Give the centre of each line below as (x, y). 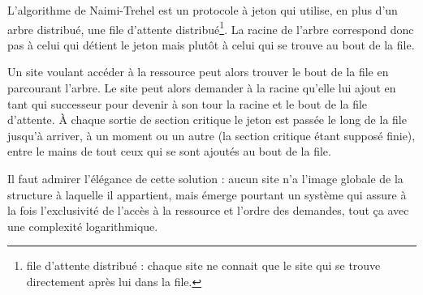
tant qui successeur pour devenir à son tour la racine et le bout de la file (188, 103)
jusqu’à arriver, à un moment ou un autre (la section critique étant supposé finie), (211, 135)
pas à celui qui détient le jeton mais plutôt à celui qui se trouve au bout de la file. (211, 44)
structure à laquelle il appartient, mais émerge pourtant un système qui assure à (207, 194)
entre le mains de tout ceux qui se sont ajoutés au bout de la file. (169, 151)
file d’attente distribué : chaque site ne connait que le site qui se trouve (203, 265)
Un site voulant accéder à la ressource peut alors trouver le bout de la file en (198, 72)
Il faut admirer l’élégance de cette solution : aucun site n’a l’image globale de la (205, 178)
